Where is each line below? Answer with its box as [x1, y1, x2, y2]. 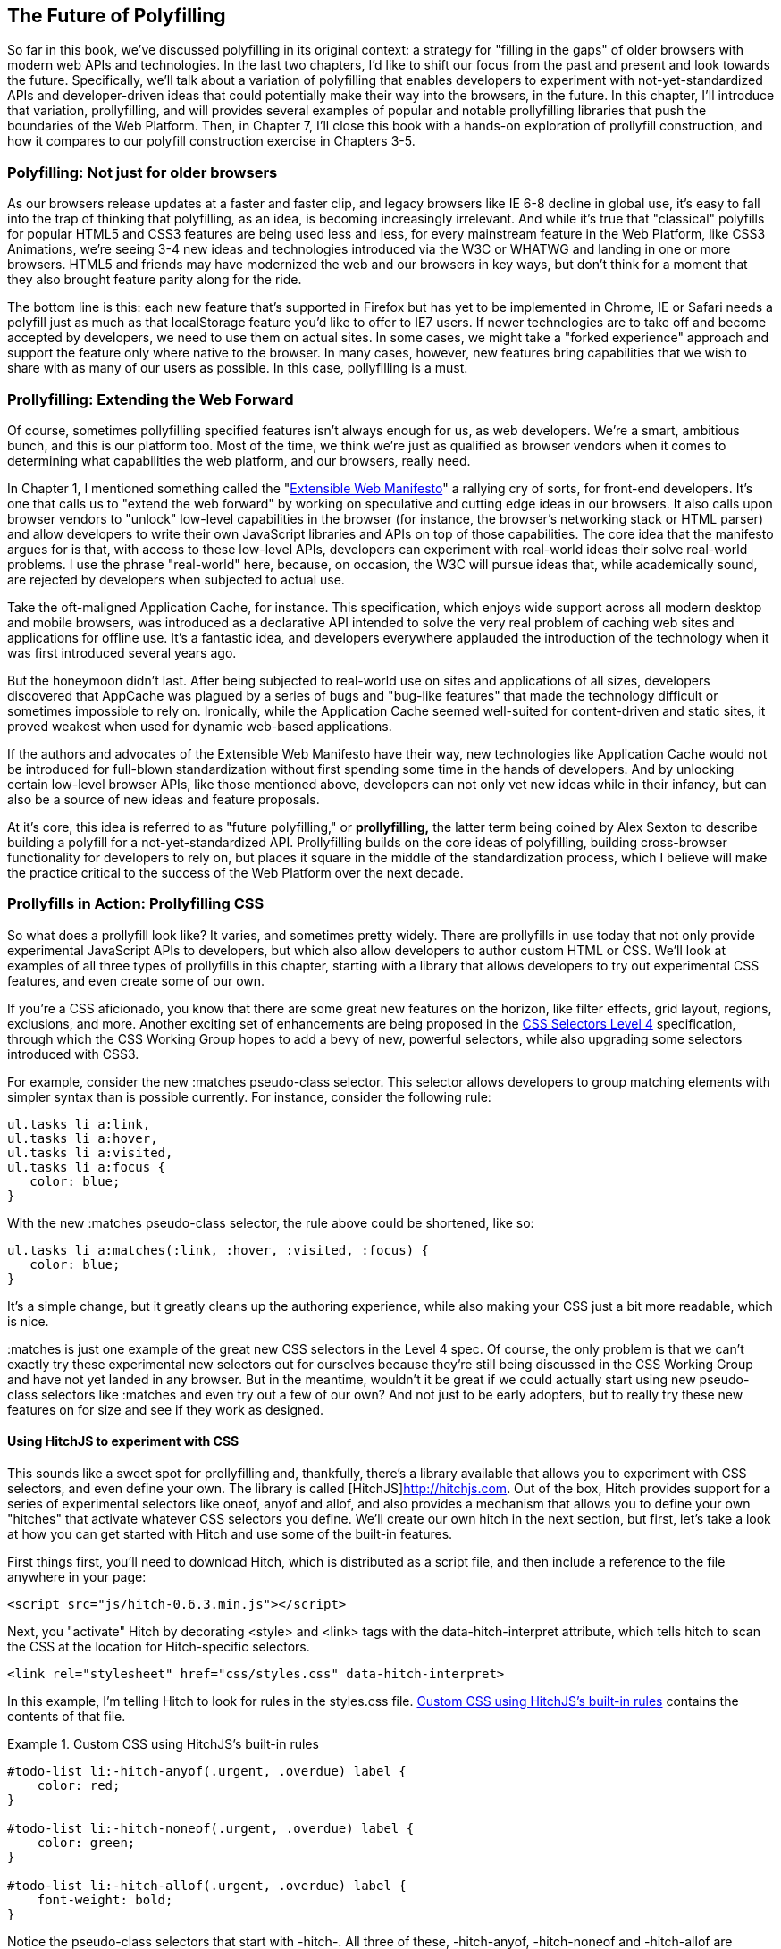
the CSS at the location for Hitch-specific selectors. [7, 1638, 310, 1654]
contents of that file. [7, 1708, 126, 1724]
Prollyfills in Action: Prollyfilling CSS [7, 895, 265, 913]
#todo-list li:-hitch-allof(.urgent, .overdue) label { [7, 1878, 407, 1893]
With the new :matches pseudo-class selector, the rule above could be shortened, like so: [7, 1214, 534, 1231]
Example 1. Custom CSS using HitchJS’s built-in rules [7, 1735, 319, 1752]
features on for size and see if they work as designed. [7, 1401, 324, 1417]
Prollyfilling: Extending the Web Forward [7, 390, 294, 408]
